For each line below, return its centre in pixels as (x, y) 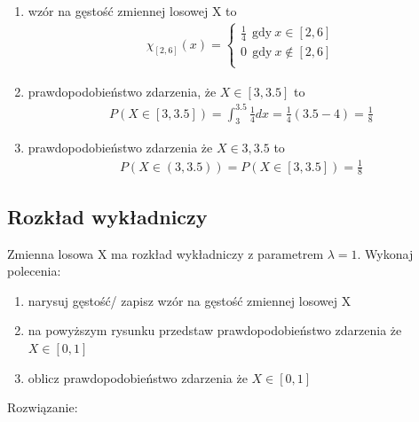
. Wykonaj (385, 253)
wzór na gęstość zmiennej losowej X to (132, 11)
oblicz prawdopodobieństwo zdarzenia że (138, 377)
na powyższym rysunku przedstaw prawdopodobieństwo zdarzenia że (215, 330)
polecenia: (34, 271)
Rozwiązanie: (43, 407)
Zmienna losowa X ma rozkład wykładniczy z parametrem (166, 253)
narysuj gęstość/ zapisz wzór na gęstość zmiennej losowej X (190, 300)
